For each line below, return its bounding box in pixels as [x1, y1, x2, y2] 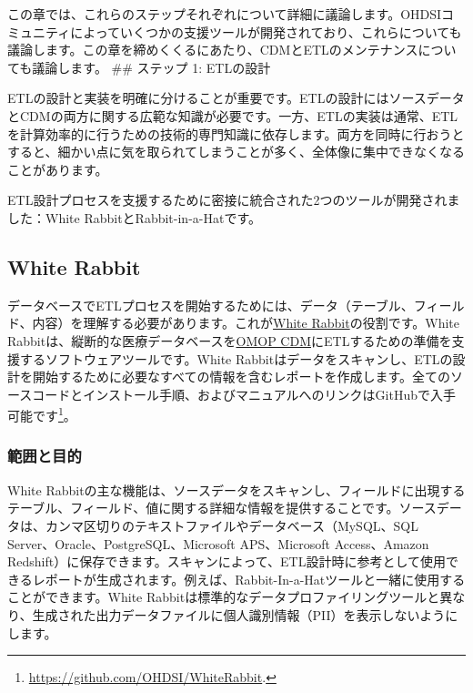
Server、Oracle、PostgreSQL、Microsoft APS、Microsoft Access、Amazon [7, 534, 429, 553]
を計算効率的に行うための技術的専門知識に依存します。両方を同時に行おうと [7, 124, 465, 143]
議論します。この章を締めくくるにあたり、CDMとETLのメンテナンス [7, 40, 418, 59]
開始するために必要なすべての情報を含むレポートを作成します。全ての [32, 367, 451, 386]
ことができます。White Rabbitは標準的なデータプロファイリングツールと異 [7, 587, 453, 606]
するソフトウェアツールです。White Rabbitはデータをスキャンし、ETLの [19, 349, 453, 368]
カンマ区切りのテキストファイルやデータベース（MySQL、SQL [45, 515, 418, 535]
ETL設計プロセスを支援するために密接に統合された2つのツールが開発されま [7, 190, 460, 209]
